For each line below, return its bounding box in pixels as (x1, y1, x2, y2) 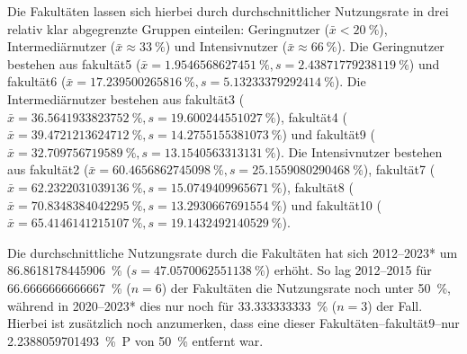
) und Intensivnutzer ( (165, 37, 288, 56)
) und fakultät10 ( (282, 195, 382, 214)
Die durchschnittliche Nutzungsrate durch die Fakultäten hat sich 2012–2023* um (7, 243, 458, 261)
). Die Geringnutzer (337, 37, 445, 56)
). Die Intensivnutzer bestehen (275, 142, 443, 161)
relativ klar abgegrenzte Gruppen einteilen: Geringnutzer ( (7, 19, 329, 38)
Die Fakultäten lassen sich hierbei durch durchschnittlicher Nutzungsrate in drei (7, 2, 449, 20)
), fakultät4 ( (275, 107, 347, 126)
